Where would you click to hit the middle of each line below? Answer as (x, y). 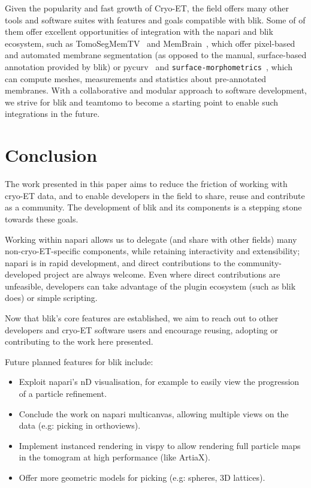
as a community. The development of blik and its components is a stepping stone (153, 207)
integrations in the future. (52, 114)
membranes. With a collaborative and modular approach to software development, (156, 90)
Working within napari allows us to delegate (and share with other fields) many (151, 239)
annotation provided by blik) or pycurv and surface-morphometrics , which (149, 66)
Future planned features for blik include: (79, 361)
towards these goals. (42, 219)
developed (23, 274)
